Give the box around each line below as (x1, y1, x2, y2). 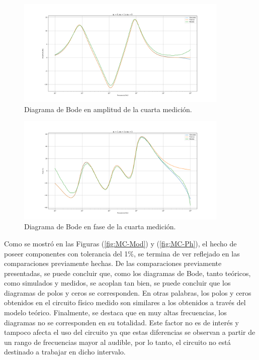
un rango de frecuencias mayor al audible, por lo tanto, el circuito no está (4, 336, 231, 347)
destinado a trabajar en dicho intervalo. (4, 346, 126, 357)
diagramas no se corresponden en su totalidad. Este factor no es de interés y (4, 317, 239, 327)
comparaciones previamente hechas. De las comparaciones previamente (4, 258, 222, 268)
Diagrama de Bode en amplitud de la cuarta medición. (24, 104, 192, 114)
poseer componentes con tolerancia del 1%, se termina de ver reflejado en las (4, 248, 240, 258)
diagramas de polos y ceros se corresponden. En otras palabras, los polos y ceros (4, 287, 251, 298)
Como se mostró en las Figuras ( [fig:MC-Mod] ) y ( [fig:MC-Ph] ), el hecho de (4, 238, 237, 248)
